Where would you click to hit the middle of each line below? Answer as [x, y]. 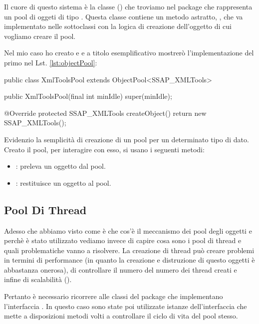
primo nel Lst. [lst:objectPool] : [51, 62]
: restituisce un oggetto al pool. [63, 182]
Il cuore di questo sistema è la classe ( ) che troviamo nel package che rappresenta [128, 6]
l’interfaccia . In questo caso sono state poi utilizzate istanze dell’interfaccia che [126, 306]
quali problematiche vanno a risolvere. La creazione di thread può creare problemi [129, 250]
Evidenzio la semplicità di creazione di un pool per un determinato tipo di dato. [127, 139]
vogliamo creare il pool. [40, 36]
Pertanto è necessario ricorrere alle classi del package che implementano [114, 296]
